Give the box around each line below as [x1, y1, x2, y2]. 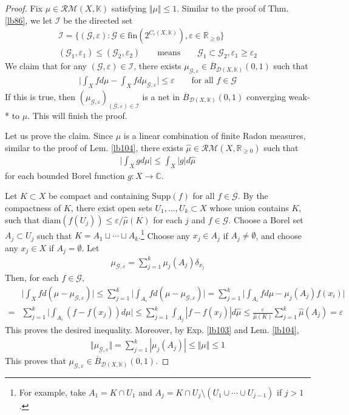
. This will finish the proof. [27, 109, 127, 121]
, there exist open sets [70, 201, 152, 214]
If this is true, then [5, 90, 76, 103]
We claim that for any [5, 59, 87, 72]
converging [246, 90, 286, 103]
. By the [237, 189, 268, 202]
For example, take [19, 385, 86, 398]
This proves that [5, 354, 66, 367]
